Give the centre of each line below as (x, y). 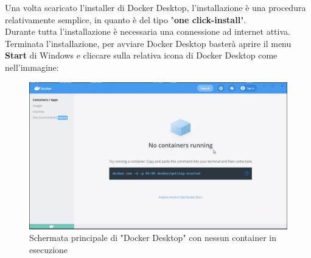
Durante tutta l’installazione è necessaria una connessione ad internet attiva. (148, 31)
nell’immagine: (32, 67)
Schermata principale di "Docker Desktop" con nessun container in (153, 238)
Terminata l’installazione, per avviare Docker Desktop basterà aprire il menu (148, 43)
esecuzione (49, 249)
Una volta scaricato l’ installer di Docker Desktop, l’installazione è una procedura (155, 7)
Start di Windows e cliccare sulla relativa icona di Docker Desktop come (141, 55)
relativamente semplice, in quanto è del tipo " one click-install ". (126, 19)
